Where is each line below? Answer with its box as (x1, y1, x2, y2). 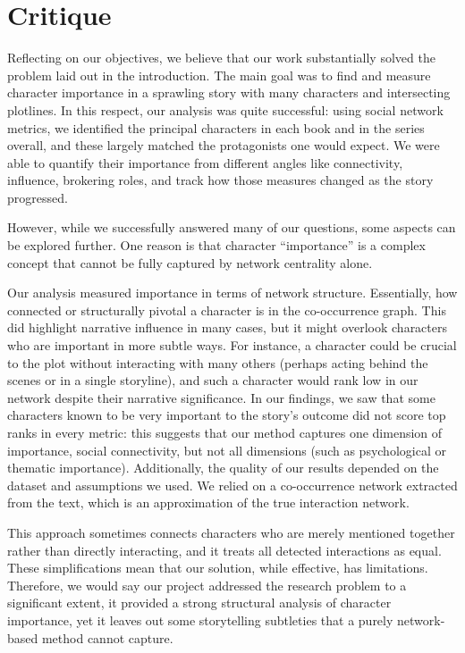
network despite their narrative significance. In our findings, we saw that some (7, 388, 435, 406)
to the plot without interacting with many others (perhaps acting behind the (7, 353, 428, 372)
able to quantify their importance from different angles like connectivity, (7, 153, 403, 172)
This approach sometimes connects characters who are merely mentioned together (7, 523, 455, 541)
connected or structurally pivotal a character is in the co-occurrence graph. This (7, 300, 446, 319)
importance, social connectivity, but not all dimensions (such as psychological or (7, 440, 446, 459)
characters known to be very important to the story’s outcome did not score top (7, 406, 446, 424)
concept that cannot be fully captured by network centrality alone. (7, 253, 373, 272)
